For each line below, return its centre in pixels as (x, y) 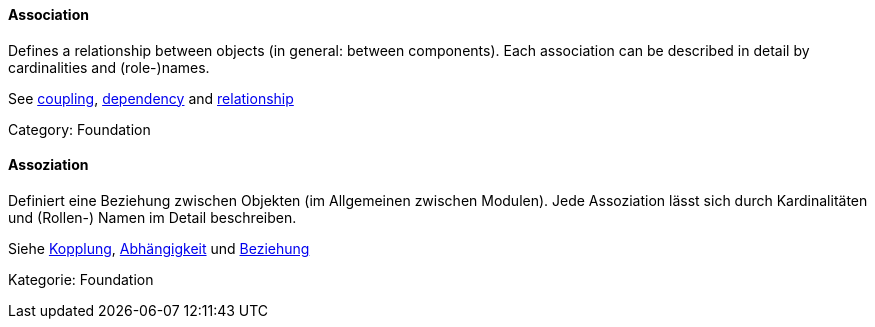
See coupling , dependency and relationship (151, 98)
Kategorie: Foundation (81, 279)
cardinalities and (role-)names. (109, 67)
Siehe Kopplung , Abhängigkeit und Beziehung (159, 248)
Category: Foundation (79, 129)
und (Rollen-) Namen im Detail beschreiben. (152, 217)
